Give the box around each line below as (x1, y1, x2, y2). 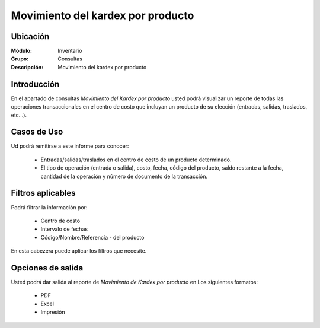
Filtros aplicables (11, 188, 76, 198)
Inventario (57, 47, 82, 55)
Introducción (11, 79, 60, 89)
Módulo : (11, 47, 33, 55)
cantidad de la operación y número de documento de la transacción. (40, 173, 208, 180)
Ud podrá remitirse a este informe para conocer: (11, 142, 129, 149)
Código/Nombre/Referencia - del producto (40, 234, 145, 241)
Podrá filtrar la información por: (11, 203, 88, 211)
